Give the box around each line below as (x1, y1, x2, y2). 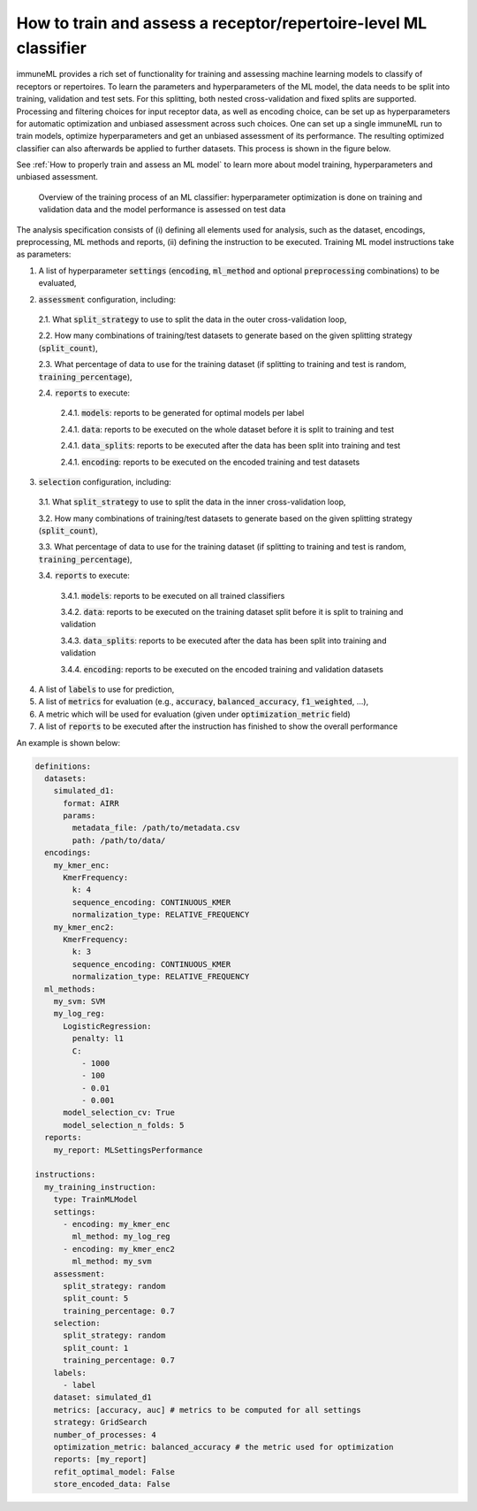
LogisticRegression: (63, 1021, 152, 1031)
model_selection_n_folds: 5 (63, 1120, 185, 1130)
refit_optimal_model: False (53, 1467, 176, 1476)
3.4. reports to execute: (38, 571, 130, 581)
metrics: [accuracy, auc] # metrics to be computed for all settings (53, 1405, 361, 1415)
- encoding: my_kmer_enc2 (63, 1244, 176, 1254)
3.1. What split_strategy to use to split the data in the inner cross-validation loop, (38, 496, 346, 508)
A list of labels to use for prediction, (38, 684, 175, 694)
